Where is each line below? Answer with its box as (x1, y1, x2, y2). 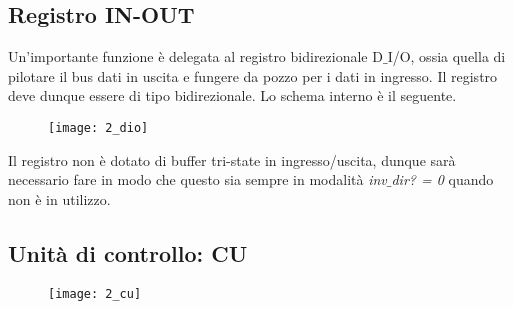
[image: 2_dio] (48, 120, 149, 135)
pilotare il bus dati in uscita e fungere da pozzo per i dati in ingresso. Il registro (8, 65, 498, 86)
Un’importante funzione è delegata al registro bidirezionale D (8, 46, 383, 67)
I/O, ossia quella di (387, 46, 506, 67)
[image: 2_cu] (48, 286, 142, 301)
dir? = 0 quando (391, 169, 494, 190)
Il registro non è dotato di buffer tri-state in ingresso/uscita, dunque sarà (8, 149, 456, 170)
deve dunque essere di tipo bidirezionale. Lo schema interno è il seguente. (8, 85, 457, 106)
